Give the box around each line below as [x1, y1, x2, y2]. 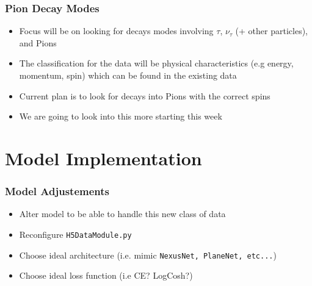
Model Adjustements [5, 184, 110, 199]
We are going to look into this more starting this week [19, 110, 222, 123]
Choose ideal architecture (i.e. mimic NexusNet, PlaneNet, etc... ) [19, 248, 277, 261]
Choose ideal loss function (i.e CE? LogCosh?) [19, 269, 193, 282]
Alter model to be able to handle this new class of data [19, 207, 226, 220]
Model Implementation [5, 145, 202, 170]
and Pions [19, 36, 57, 49]
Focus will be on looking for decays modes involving [19, 24, 214, 37]
